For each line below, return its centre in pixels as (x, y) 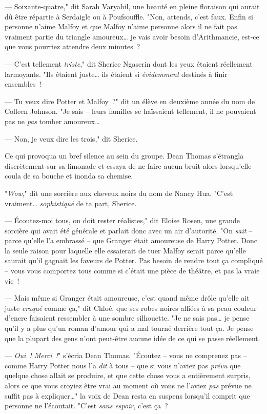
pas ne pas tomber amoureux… (52, 121)
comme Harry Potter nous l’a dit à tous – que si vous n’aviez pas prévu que (123, 365)
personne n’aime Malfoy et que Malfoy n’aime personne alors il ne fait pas (121, 26)
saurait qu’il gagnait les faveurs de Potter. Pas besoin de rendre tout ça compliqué (134, 260)
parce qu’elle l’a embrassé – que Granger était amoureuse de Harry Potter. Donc (131, 240)
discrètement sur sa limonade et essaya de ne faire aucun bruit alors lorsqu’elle (128, 165)
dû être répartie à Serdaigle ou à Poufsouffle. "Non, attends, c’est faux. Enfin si (129, 16)
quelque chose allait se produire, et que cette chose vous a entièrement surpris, (128, 375)
